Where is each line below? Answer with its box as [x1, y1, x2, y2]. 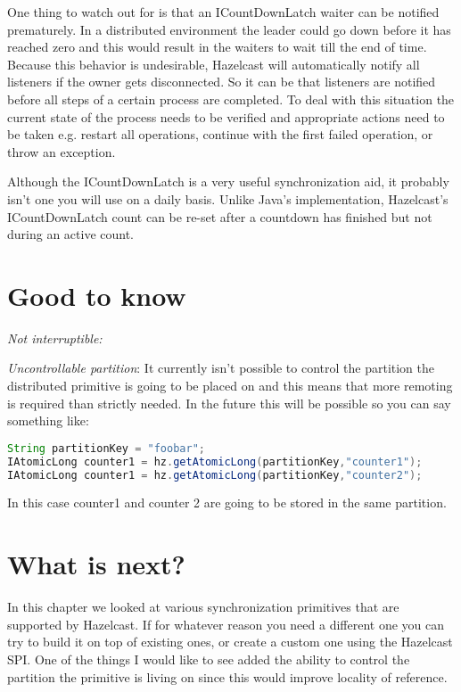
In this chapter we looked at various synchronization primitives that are [7, 597, 399, 616]
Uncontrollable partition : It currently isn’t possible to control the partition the [7, 358, 435, 377]
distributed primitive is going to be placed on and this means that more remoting [7, 376, 453, 395]
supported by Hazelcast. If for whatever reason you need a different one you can [7, 614, 445, 633]
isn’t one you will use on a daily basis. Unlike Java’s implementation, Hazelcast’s [7, 189, 449, 208]
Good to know [7, 276, 186, 313]
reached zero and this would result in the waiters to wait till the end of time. [7, 37, 427, 56]
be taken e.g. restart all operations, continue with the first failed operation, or [7, 125, 433, 144]
